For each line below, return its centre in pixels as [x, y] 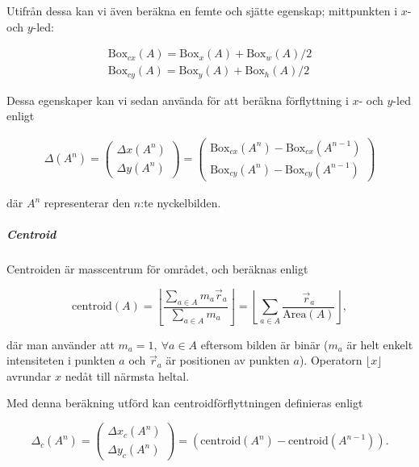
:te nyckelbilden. [181, 203]
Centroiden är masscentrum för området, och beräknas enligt [157, 269]
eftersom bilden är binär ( [264, 344]
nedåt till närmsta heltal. [127, 375]
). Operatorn [331, 360]
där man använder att [61, 344]
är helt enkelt [380, 344]
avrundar [29, 375]
